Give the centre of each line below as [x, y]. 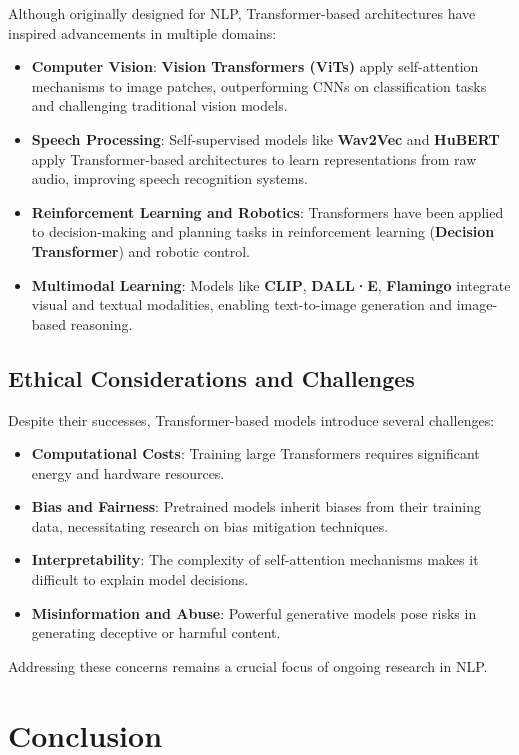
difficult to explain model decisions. [140, 579]
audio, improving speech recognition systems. [169, 178]
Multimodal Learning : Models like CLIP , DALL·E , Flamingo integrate [271, 284]
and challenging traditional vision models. [159, 105]
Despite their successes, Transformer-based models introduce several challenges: [251, 419]
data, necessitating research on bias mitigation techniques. [210, 525]
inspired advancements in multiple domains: [142, 32]
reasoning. [101, 323]
